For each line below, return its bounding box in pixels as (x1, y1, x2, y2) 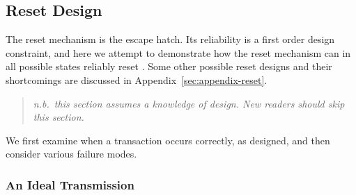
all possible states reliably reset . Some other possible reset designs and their (6, 59, 332, 74)
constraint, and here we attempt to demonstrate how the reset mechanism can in (6, 45, 351, 60)
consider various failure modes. (6, 146, 137, 161)
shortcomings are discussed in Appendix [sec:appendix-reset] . (6, 72, 268, 87)
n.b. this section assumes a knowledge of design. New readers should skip (33, 96, 345, 110)
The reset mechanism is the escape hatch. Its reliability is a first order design (6, 32, 335, 46)
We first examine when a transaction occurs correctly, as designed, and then (6, 133, 330, 147)
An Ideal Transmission (6, 176, 134, 193)
